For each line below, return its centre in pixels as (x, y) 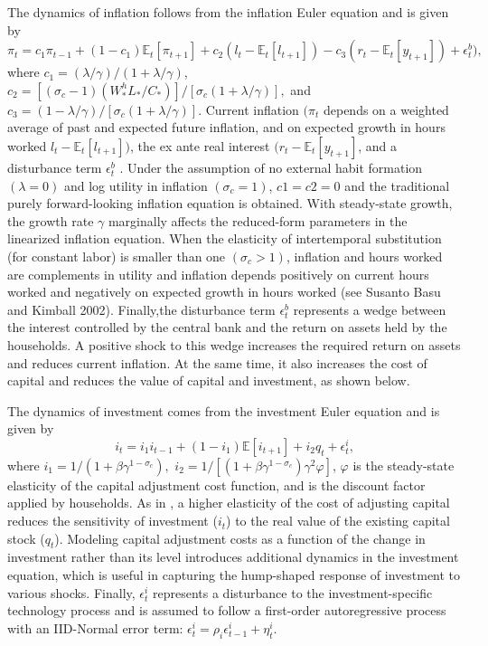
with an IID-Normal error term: (95, 627)
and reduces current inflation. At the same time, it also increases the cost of (217, 362)
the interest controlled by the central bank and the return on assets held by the (227, 327)
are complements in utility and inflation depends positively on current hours (218, 274)
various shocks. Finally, (71, 592)
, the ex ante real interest (200, 145)
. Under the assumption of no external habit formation (271, 167)
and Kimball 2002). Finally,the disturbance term (141, 309)
